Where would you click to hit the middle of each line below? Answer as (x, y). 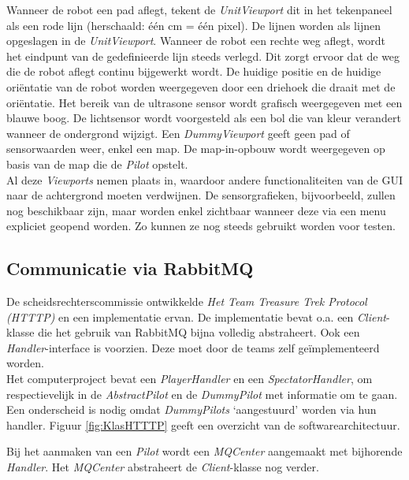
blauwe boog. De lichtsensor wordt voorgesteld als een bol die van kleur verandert (204, 118)
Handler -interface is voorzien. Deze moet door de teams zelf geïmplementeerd (193, 347)
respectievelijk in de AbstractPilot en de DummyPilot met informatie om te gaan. (202, 394)
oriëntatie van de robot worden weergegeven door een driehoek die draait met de (201, 86)
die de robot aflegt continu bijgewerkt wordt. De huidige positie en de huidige (194, 71)
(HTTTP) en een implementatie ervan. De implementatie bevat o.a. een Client (196, 316)
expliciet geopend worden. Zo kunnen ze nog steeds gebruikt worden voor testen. (201, 226)
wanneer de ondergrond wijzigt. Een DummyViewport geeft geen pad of (178, 133)
